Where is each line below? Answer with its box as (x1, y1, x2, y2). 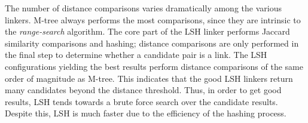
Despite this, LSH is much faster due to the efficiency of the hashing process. (5, 107, 286, 119)
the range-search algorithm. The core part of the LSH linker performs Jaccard (5, 25, 290, 38)
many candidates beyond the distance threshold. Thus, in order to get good (5, 84, 282, 96)
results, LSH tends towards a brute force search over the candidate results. (5, 95, 278, 107)
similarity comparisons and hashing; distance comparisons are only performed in (5, 36, 299, 49)
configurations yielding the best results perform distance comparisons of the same (5, 60, 303, 72)
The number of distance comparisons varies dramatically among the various (5, 2, 282, 14)
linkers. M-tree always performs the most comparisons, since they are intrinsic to (5, 13, 301, 26)
